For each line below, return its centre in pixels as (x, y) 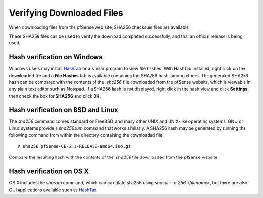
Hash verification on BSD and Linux (64, 110)
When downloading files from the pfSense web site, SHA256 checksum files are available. (99, 27)
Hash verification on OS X (49, 171)
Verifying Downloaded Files (66, 13)
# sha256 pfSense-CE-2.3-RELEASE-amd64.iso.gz (74, 146)
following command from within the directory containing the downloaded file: (86, 135)
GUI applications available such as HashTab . (53, 190)
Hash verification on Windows (56, 57)
